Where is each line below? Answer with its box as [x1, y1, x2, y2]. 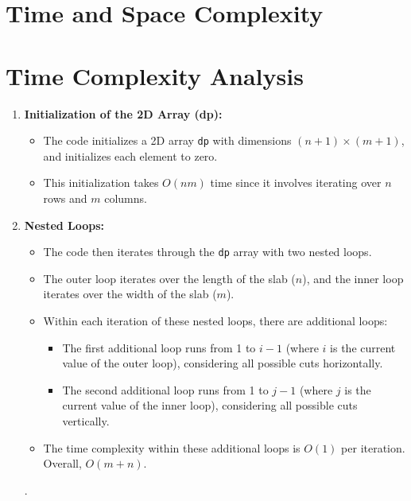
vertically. [62, 412, 110, 429]
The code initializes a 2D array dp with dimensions [43, 132, 292, 149]
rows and [43, 189, 87, 206]
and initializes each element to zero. [43, 147, 218, 164]
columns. [104, 189, 147, 206]
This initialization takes [43, 174, 159, 191]
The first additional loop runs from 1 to [62, 339, 256, 355]
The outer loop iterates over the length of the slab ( [43, 270, 296, 286]
